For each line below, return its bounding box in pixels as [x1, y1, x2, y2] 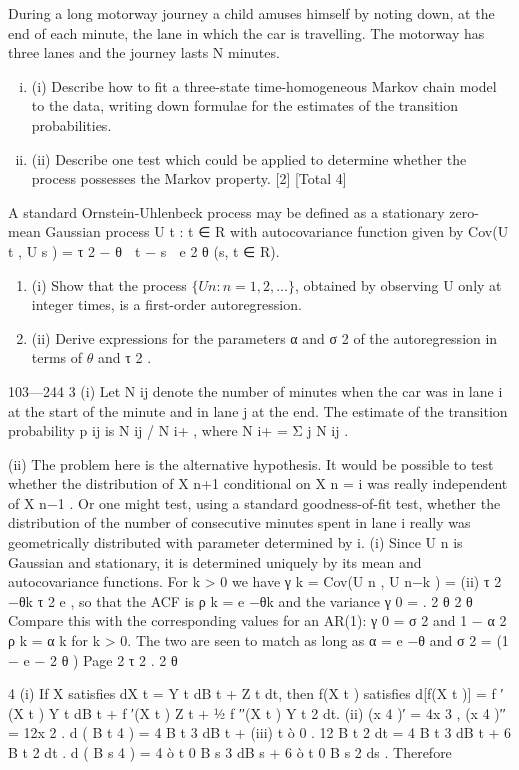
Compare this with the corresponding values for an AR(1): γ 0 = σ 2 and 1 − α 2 [8, 610, 507, 631]
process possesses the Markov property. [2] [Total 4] [31, 168, 347, 189]
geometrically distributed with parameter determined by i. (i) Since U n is [8, 532, 463, 553]
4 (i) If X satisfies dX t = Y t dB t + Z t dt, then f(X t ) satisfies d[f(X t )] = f [8, 683, 496, 704]
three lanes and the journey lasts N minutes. [8, 42, 280, 63]
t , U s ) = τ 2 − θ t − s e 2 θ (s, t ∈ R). [8, 240, 280, 261]
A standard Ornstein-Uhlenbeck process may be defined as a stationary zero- [8, 201, 479, 222]
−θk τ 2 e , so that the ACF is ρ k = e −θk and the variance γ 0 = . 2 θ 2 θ [8, 590, 473, 611]
